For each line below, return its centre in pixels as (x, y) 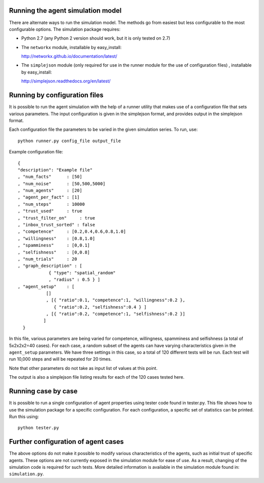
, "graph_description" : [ (50, 266)
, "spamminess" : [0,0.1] (54, 245)
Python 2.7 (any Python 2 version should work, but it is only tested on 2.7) (96, 38)
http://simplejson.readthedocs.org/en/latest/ (66, 81)
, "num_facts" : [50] (50, 177)
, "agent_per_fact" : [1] (49, 197)
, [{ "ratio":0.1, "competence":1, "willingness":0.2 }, (115, 300)
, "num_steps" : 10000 (51, 204)
